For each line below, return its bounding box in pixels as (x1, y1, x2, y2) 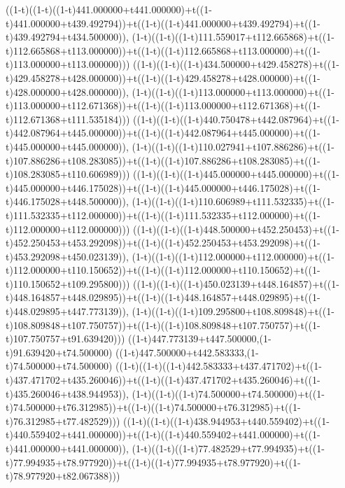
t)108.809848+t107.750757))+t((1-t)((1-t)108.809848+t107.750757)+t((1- (6, 317, 321, 332)
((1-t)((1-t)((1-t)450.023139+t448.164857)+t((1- (133, 276, 339, 291)
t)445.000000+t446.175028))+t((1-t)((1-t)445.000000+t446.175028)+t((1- (6, 180, 321, 195)
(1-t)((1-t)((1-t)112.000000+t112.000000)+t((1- (132, 249, 335, 263)
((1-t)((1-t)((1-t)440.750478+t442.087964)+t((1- (133, 111, 339, 126)
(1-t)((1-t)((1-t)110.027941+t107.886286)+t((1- (132, 139, 335, 153)
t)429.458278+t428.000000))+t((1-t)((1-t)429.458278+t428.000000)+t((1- (6, 70, 321, 85)
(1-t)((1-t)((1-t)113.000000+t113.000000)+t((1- (132, 84, 335, 99)
